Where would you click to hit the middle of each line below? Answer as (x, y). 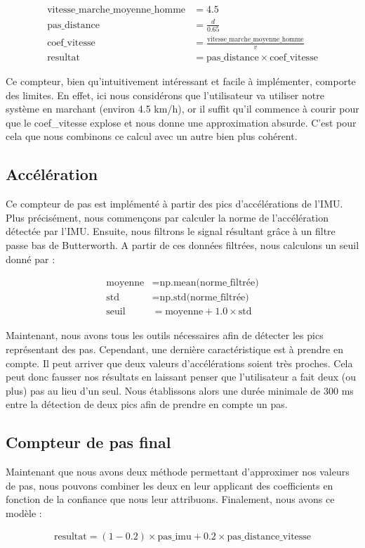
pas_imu (174, 537)
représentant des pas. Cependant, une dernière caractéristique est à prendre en (174, 349)
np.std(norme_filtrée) (204, 298)
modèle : (24, 512)
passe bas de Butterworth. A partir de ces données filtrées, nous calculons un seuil (182, 245)
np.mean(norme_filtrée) (209, 283)
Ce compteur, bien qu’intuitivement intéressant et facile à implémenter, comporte (181, 81)
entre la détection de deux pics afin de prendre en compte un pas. (147, 404)
